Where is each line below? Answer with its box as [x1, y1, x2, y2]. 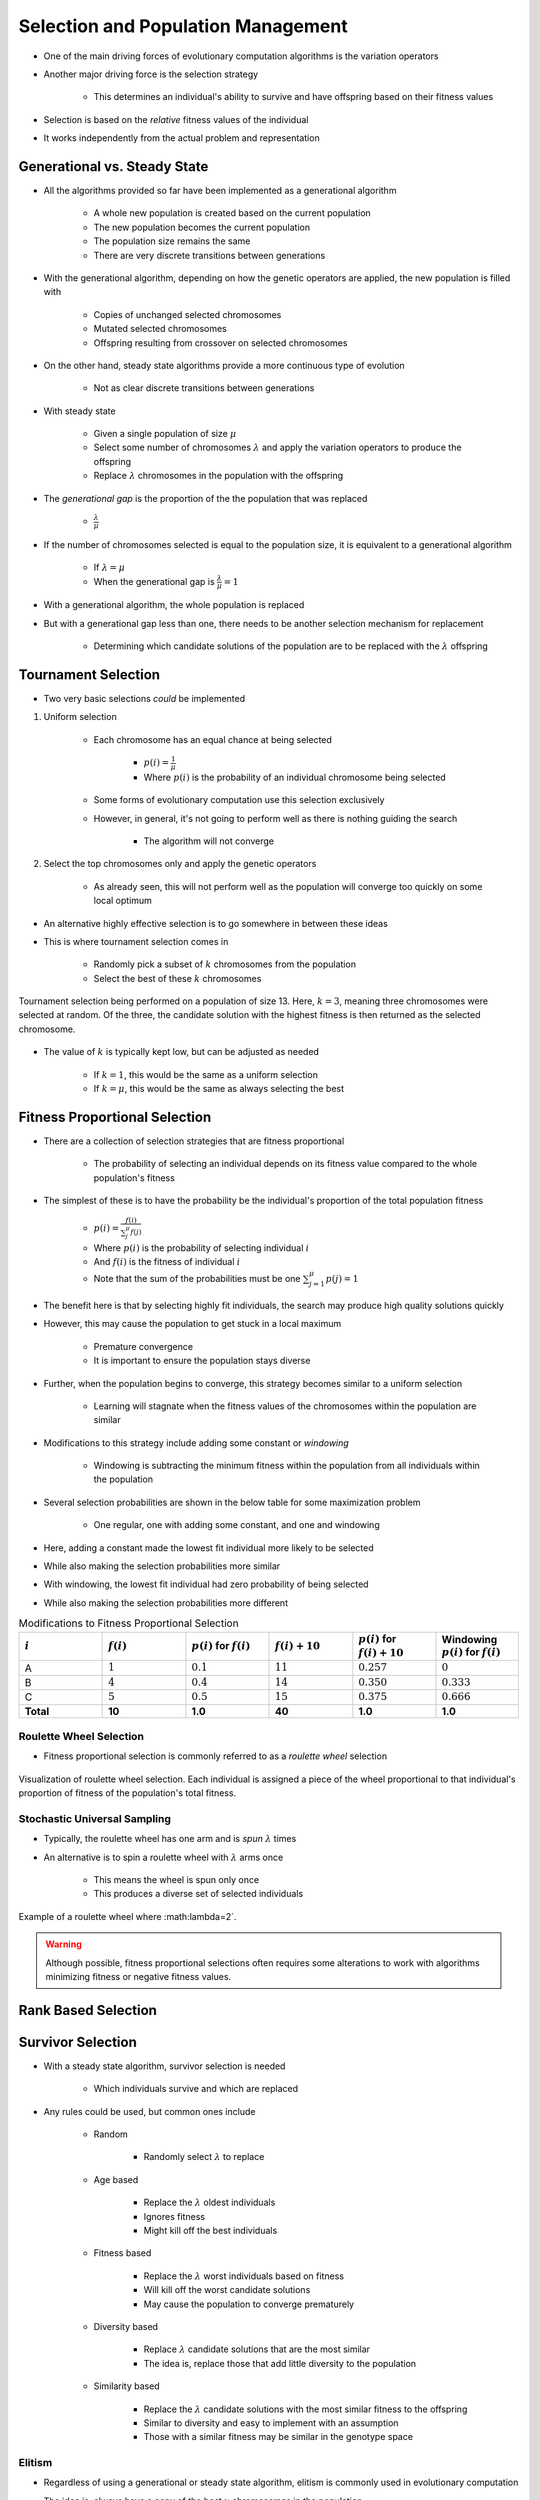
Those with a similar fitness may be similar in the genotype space [143, 2431, 414, 2443]
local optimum [93, 895, 152, 907]
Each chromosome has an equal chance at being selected [93, 733, 332, 745]
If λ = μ [93, 561, 125, 574]
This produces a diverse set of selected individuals [93, 1888, 304, 1900]
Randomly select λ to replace [143, 2151, 265, 2163]
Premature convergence [93, 1340, 194, 1352]
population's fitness [93, 1171, 175, 1184]
